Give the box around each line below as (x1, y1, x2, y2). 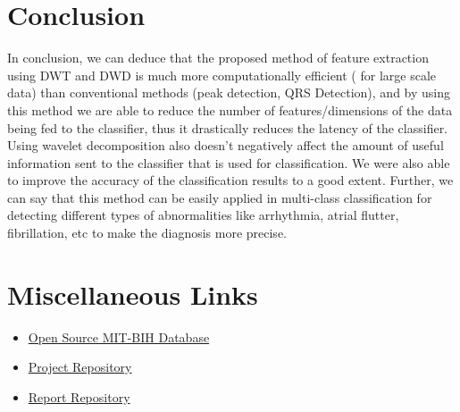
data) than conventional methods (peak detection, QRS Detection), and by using (7, 83, 451, 102)
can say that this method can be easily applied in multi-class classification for (7, 188, 432, 206)
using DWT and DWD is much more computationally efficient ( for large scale (7, 65, 437, 84)
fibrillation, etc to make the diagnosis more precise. (7, 223, 287, 242)
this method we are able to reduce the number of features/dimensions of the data (7, 100, 453, 119)
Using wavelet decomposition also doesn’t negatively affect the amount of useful (7, 136, 444, 155)
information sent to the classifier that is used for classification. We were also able (7, 153, 450, 172)
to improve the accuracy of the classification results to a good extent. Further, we (7, 171, 454, 189)
